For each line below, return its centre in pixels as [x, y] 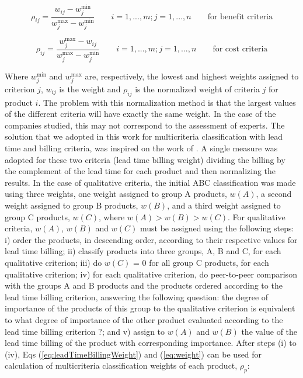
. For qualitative [256, 216]
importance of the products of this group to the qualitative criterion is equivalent [150, 308]
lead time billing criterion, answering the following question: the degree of [137, 296]
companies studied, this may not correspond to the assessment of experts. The [145, 125]
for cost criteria [240, 49]
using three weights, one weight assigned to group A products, [116, 194]
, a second [274, 194]
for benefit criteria [240, 17]
